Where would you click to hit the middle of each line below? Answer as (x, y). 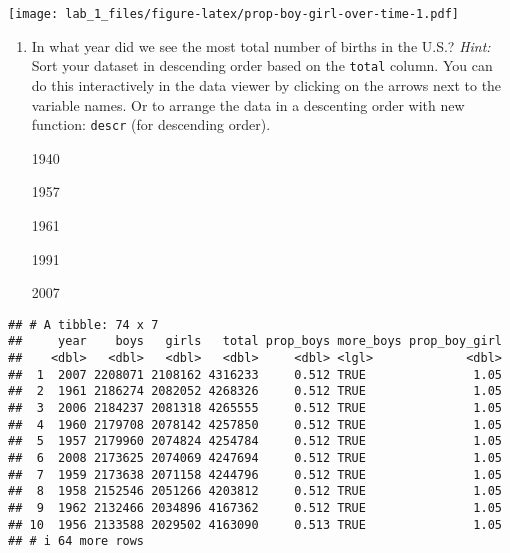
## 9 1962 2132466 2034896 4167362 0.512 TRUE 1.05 (255, 507)
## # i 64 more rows (76, 541)
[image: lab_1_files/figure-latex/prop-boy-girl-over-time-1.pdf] (234, 14)
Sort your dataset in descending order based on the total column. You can (262, 65)
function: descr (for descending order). (151, 124)
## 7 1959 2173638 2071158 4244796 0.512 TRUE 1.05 (255, 474)
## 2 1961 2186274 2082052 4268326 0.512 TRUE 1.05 (255, 391)
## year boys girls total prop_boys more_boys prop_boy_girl (255, 341)
